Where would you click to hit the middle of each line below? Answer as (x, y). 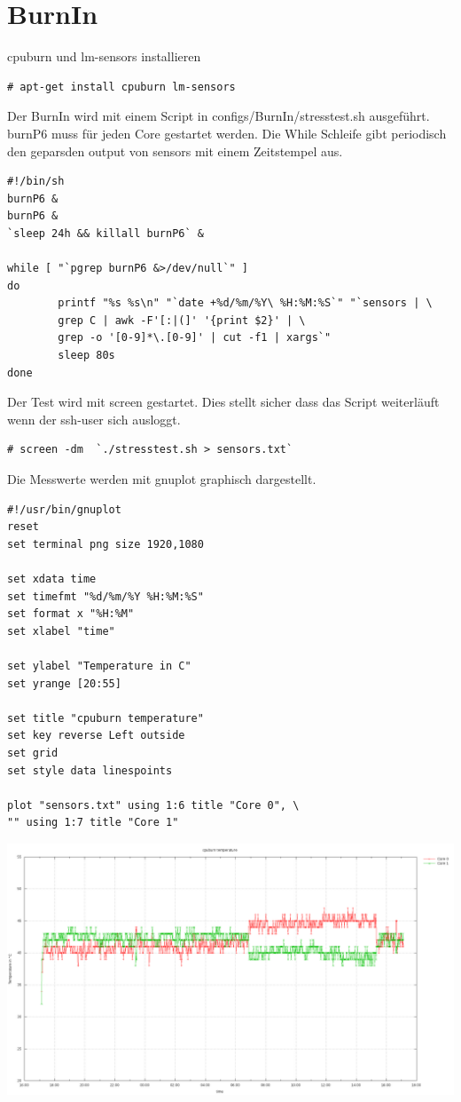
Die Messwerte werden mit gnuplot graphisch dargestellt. (162, 479)
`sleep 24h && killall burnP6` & (105, 233)
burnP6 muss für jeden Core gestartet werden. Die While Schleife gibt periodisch (227, 133)
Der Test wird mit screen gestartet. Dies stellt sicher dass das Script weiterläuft (223, 402)
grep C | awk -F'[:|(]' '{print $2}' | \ (182, 320)
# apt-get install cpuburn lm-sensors (121, 87)
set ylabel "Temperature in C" (99, 666)
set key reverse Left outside (96, 736)
